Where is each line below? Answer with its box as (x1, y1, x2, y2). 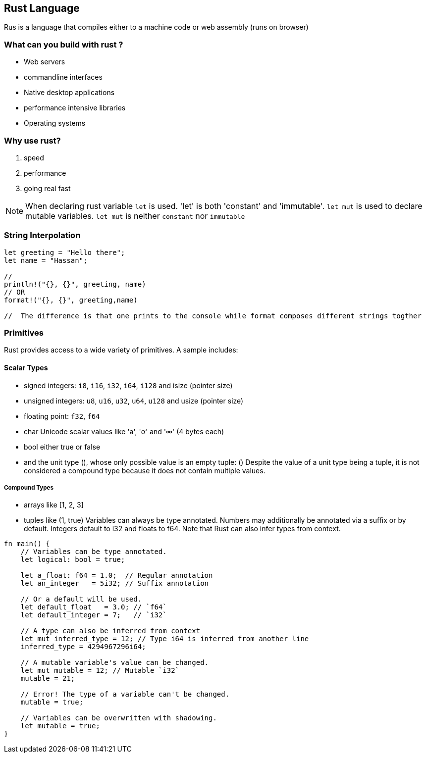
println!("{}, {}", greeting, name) (4, 280, 146, 288)
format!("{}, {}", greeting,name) (4, 296, 138, 304)
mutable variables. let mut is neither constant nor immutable (25, 210, 245, 221)
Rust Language (4, 2, 80, 14)
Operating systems (24, 119, 86, 128)
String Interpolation (4, 230, 81, 241)
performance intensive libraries (24, 103, 126, 112)
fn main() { (4, 540, 50, 548)
